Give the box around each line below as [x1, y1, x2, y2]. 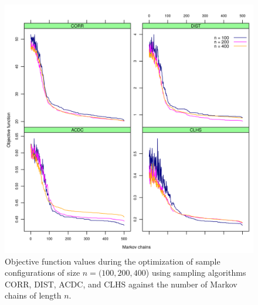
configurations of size [5, 266, 80, 279]
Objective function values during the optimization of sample [5, 255, 220, 267]
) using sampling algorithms [145, 266, 246, 279]
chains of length [5, 289, 62, 301]
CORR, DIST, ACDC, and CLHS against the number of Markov [5, 277, 237, 290]
